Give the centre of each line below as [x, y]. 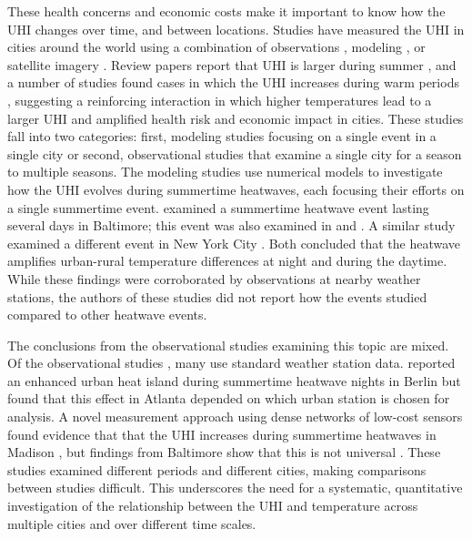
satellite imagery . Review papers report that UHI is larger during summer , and [232, 64]
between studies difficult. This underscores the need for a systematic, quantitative [235, 488]
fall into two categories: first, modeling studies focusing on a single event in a [222, 136]
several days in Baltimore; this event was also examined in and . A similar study [231, 225]
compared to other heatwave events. [107, 315]
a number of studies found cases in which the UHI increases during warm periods [233, 82]
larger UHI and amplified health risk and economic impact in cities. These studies [236, 118]
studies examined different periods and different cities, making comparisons [217, 469]
